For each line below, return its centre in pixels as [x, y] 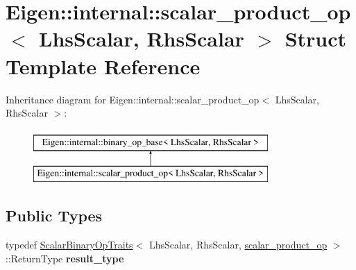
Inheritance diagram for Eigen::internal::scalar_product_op [133, 99]
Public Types [54, 216]
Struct [316, 39]
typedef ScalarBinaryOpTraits [69, 245]
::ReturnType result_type [65, 258]
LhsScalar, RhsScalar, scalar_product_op [238, 245]
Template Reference [103, 66]
